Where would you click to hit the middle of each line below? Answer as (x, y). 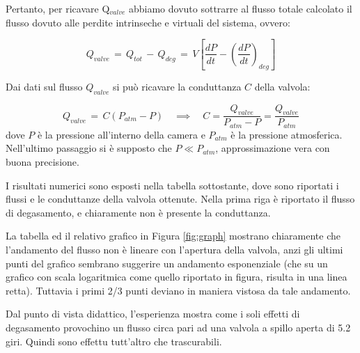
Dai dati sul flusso (44, 86)
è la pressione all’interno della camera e (121, 134)
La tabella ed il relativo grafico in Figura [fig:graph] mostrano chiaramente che (173, 236)
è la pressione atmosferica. (287, 134)
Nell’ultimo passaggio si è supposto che (89, 148)
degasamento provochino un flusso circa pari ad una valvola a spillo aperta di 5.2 (178, 327)
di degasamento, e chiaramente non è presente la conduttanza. (138, 212)
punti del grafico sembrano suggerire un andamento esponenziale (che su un (167, 263)
